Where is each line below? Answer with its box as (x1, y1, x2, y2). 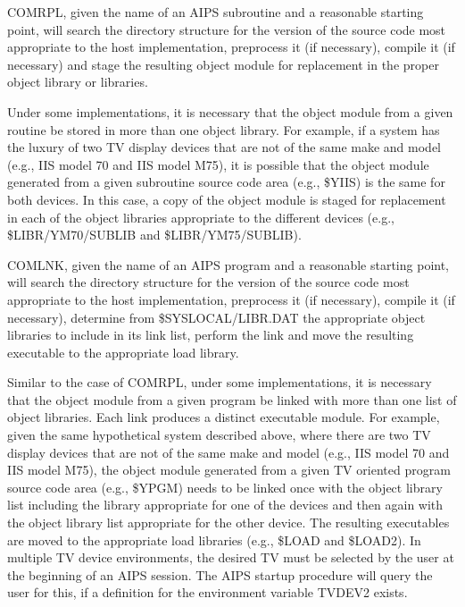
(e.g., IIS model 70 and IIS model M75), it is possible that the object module (7, 155, 429, 173)
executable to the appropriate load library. (7, 342, 239, 361)
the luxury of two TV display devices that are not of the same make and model (7, 138, 441, 156)
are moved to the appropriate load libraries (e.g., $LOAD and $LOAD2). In (7, 530, 421, 549)
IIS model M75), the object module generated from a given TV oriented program (7, 460, 451, 479)
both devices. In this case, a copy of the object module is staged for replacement (7, 190, 446, 208)
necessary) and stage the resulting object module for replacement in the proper (7, 55, 439, 73)
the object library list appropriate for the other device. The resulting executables (7, 513, 450, 532)
